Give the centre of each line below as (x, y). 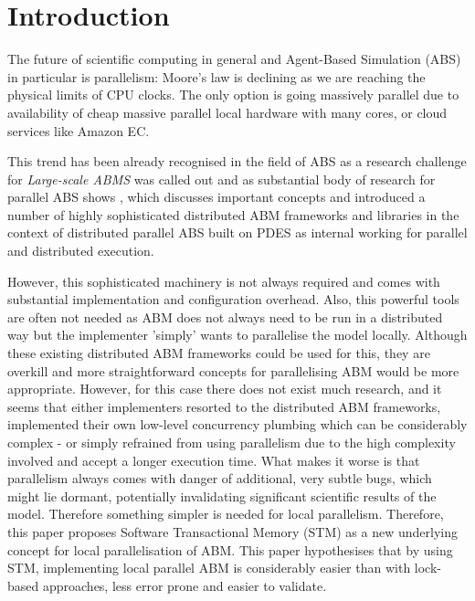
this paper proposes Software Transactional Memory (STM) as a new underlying (232, 531)
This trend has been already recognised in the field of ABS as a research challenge (237, 161)
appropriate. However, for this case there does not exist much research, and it (225, 389)
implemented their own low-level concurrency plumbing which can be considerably (237, 424)
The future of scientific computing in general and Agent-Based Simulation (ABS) (234, 59)
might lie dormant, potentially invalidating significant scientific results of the (222, 496)
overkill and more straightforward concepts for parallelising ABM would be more (233, 370)
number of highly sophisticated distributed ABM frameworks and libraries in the (233, 214)
